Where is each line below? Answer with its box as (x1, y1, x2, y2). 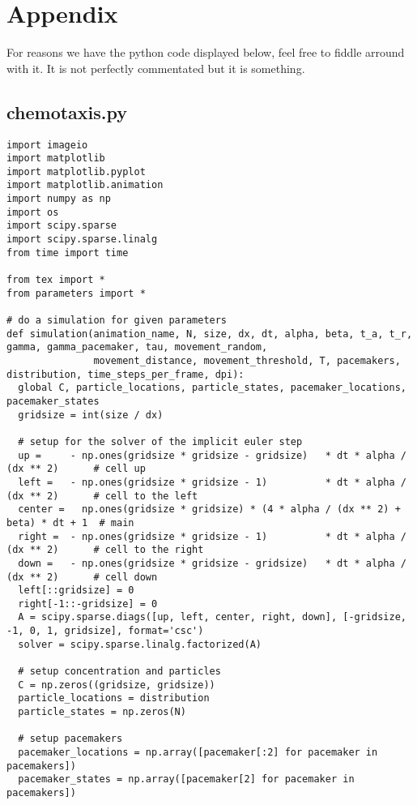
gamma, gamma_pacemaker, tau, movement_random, (6, 341, 268, 353)
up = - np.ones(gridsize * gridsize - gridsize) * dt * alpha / (18, 449, 406, 461)
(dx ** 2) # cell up (6, 463, 146, 475)
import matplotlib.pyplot (6, 165, 146, 178)
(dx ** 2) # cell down (6, 571, 158, 583)
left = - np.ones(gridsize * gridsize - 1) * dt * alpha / (18, 476, 406, 488)
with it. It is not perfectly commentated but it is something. (6, 59, 305, 76)
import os (6, 206, 59, 218)
